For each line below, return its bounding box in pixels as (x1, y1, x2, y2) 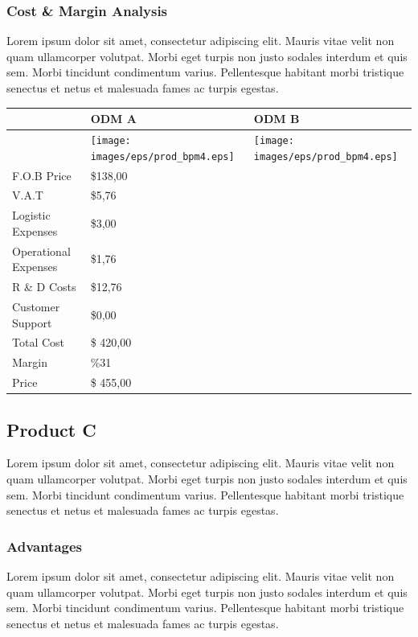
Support (12, 314, 52, 331)
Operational (12, 242, 71, 259)
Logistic (12, 207, 51, 224)
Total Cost (12, 334, 65, 351)
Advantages (6, 536, 83, 556)
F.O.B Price (12, 166, 72, 183)
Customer (12, 298, 60, 314)
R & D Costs (12, 278, 76, 295)
